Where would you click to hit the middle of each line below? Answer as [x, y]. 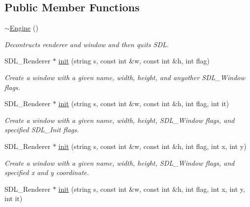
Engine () [24, 28]
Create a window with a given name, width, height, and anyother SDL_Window [125, 77]
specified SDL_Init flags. [42, 130]
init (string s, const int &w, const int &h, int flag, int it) [144, 103]
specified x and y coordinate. [47, 172]
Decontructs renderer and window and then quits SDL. [87, 44]
